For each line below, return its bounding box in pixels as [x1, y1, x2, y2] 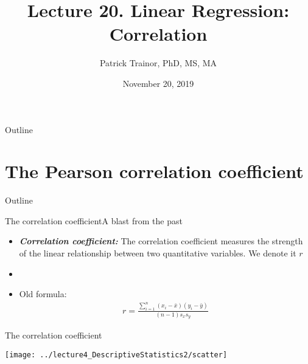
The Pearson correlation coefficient [5, 159, 304, 184]
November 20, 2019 [122, 77, 194, 89]
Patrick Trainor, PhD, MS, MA [99, 57, 217, 69]
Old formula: [19, 287, 67, 300]
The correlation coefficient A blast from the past [5, 214, 183, 227]
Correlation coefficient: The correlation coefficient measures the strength [19, 235, 303, 247]
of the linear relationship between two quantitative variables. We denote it [19, 247, 296, 259]
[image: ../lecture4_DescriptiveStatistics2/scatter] [5, 350, 228, 359]
